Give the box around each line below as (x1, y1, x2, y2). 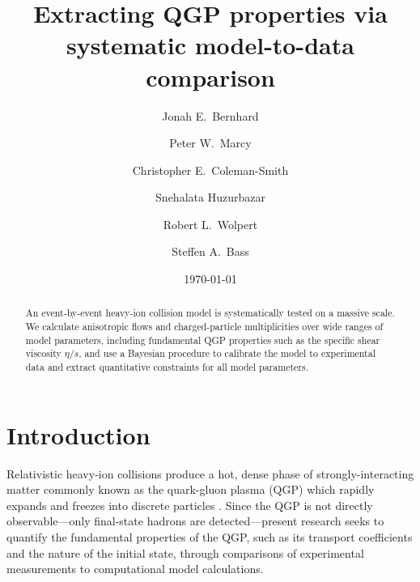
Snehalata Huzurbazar (155, 189, 265, 206)
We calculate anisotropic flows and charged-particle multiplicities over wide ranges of (25, 320, 384, 333)
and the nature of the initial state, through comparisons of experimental (6, 544, 364, 561)
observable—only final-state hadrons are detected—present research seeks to (6, 512, 384, 529)
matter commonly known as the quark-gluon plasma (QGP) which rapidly (6, 481, 375, 498)
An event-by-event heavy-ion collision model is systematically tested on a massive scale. (25, 306, 395, 320)
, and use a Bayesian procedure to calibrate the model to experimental (78, 346, 375, 360)
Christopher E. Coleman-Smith (132, 161, 289, 178)
